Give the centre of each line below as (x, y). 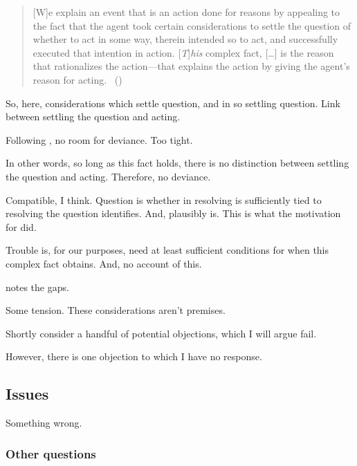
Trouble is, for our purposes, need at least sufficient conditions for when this (167, 250)
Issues (27, 394)
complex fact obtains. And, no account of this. (104, 263)
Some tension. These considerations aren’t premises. (116, 310)
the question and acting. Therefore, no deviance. (108, 176)
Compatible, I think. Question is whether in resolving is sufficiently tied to (164, 199)
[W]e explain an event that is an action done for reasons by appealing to (186, 12)
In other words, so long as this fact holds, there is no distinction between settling (177, 163)
